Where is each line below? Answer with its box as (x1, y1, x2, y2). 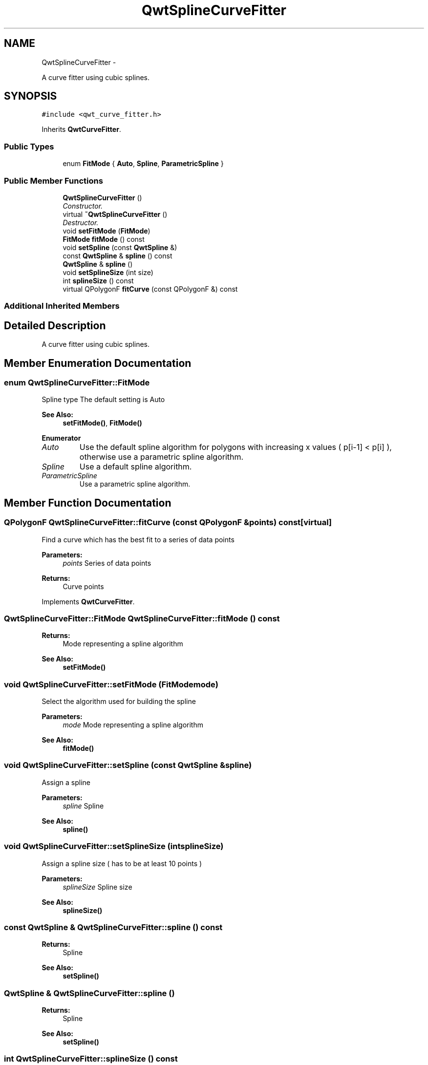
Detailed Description (4, 319, 106, 332)
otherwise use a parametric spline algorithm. (79, 452, 244, 462)
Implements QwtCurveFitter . (42, 597, 135, 606)
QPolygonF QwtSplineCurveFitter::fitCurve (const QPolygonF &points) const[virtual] (4, 517, 332, 528)
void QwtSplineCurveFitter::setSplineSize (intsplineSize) (4, 841, 224, 852)
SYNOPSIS (4, 90, 57, 103)
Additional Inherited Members (4, 301, 120, 311)
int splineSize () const (63, 276, 134, 285)
